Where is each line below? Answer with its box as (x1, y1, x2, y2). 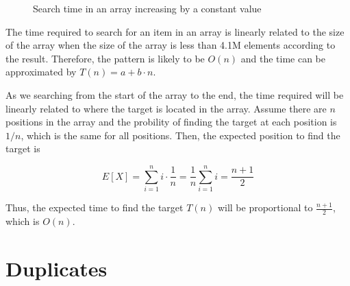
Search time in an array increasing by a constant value (33, 1, 262, 15)
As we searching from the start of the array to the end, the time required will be (5, 87, 344, 102)
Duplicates (5, 254, 108, 282)
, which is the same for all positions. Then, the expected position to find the (21, 128, 340, 142)
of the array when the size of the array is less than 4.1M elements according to (5, 38, 336, 52)
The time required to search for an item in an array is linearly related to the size (5, 24, 345, 38)
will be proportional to (217, 200, 313, 215)
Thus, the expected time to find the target (5, 200, 184, 215)
